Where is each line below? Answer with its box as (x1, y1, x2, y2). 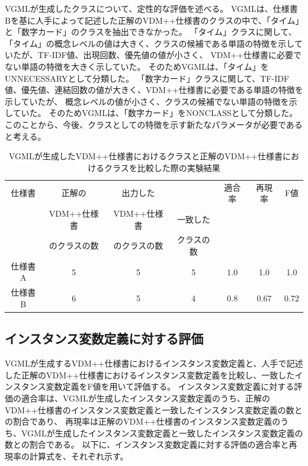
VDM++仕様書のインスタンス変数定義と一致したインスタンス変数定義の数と (5, 403, 303, 416)
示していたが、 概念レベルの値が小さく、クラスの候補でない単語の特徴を (5, 95, 289, 107)
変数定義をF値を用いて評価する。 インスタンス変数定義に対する (46, 380, 294, 393)
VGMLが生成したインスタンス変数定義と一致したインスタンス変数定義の (21, 426, 303, 439)
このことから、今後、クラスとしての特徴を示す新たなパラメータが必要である (5, 118, 303, 130)
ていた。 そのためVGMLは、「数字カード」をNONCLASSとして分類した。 (12, 107, 298, 119)
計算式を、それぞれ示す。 (29, 449, 129, 462)
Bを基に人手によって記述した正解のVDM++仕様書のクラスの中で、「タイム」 (5, 14, 300, 26)
